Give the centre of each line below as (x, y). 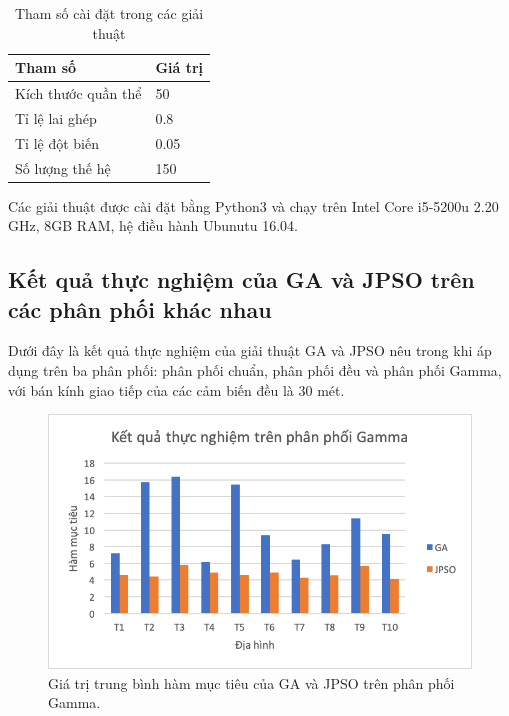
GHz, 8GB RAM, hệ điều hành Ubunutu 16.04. (153, 225)
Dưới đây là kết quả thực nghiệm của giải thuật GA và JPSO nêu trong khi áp (250, 350)
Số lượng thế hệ (63, 167)
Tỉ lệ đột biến (57, 142)
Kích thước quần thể (78, 93)
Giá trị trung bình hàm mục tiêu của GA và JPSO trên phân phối (251, 682)
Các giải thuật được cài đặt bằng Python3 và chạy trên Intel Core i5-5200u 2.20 (253, 205)
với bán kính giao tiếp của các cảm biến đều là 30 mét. (176, 389)
